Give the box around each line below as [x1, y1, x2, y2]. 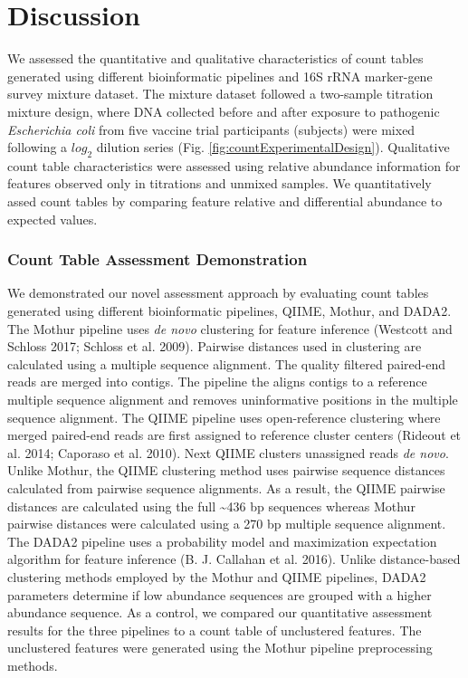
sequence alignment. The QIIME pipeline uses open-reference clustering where [7, 407, 441, 426]
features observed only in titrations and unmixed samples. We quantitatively [7, 174, 432, 193]
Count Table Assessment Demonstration [7, 248, 308, 271]
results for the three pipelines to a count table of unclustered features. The [7, 620, 422, 639]
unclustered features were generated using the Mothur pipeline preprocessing [7, 638, 433, 657]
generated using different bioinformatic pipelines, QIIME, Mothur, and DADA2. [7, 301, 452, 320]
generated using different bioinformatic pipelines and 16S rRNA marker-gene [7, 66, 433, 85]
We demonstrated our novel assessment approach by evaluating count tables [7, 283, 429, 302]
